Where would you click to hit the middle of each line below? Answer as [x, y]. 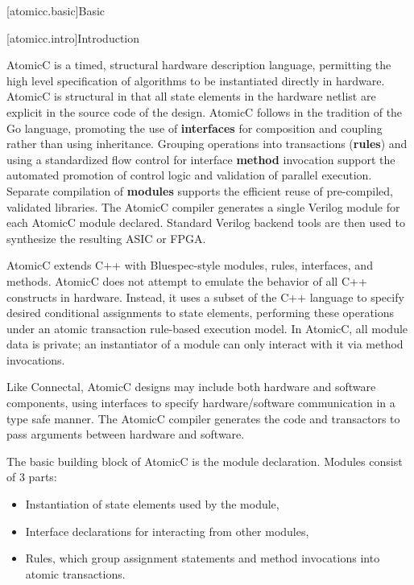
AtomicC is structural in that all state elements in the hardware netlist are [191, 96]
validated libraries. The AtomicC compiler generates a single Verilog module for [203, 206]
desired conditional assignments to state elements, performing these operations [201, 313]
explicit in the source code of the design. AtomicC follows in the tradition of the [205, 111]
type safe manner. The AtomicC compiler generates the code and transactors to [203, 418]
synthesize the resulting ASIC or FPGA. [106, 238]
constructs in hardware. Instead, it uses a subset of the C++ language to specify [205, 297]
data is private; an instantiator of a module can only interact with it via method [205, 344]
